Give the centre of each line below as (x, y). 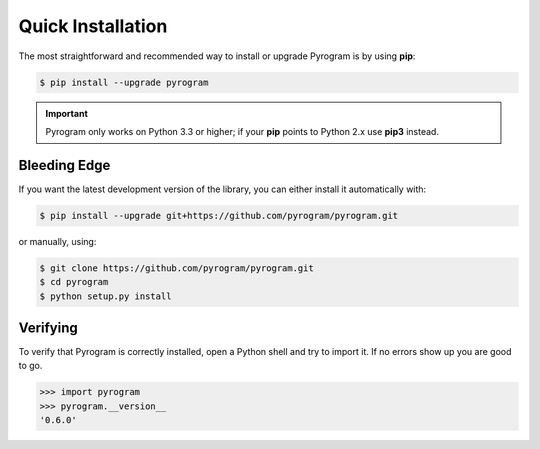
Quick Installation (93, 26)
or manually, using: (57, 241)
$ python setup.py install (105, 296)
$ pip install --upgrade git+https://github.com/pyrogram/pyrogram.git (219, 215)
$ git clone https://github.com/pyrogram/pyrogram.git (176, 268)
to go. (30, 366)
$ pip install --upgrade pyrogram (124, 82)
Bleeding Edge (64, 165)
